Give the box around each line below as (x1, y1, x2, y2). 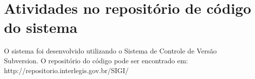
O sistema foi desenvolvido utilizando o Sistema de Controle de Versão (4, 46, 217, 56)
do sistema (4, 17, 77, 37)
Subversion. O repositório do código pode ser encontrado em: (4, 55, 188, 65)
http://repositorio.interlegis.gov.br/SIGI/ (4, 65, 129, 75)
